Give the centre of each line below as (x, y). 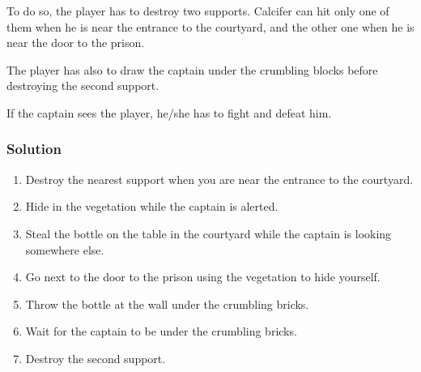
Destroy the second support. (96, 358)
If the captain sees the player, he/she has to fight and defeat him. (169, 112)
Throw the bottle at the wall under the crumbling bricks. (167, 304)
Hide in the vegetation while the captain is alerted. (152, 206)
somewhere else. (65, 249)
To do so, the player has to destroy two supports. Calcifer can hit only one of (198, 11)
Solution (34, 149)
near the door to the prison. (76, 43)
